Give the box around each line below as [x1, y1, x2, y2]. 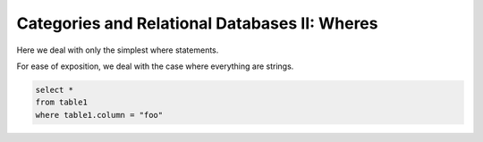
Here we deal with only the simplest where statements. [16, 45, 219, 55]
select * [35, 85, 74, 95]
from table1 [35, 97, 89, 107]
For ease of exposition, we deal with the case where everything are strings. [16, 61, 294, 71]
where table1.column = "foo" [35, 110, 164, 120]
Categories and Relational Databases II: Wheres [16, 13, 378, 33]
